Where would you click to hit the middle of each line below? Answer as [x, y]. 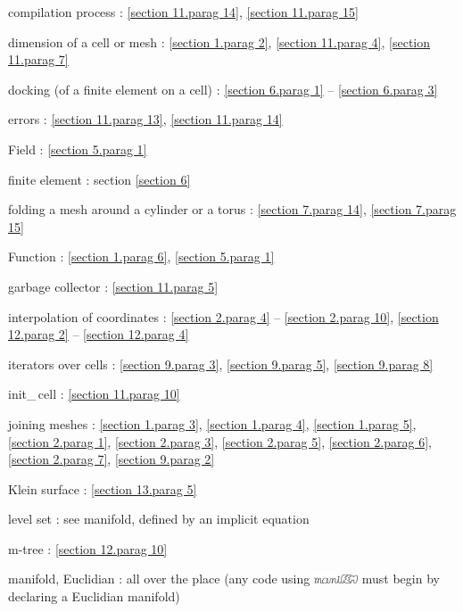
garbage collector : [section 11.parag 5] [113, 286]
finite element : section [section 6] [99, 179]
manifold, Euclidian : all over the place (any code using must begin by [224, 579]
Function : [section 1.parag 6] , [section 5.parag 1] [141, 256]
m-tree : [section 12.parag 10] [88, 548]
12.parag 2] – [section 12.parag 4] [99, 334]
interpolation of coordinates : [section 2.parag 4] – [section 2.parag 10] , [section [223, 316]
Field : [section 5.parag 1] [78, 149]
